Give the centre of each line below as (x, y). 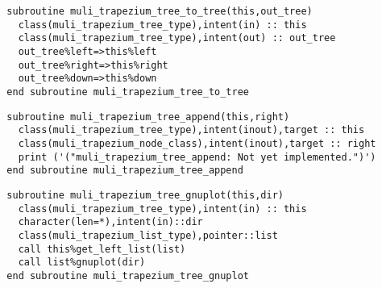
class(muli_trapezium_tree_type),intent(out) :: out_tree (177, 38)
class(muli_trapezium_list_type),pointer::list (148, 235)
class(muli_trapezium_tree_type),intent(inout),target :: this (191, 130)
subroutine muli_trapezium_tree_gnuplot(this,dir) (145, 195)
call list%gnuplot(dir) (82, 263)
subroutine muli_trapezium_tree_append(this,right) (148, 117)
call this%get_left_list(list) (102, 249)
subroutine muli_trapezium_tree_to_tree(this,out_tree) (160, 11)
